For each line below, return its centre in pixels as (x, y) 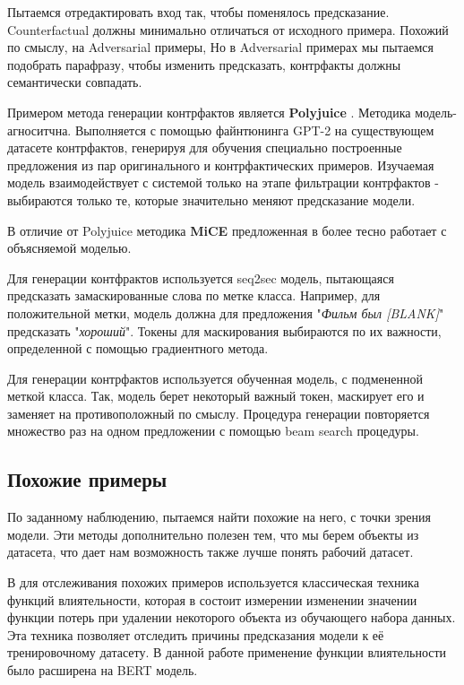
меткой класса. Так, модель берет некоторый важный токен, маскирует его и (216, 396)
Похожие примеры (87, 479)
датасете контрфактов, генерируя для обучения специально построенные (205, 147)
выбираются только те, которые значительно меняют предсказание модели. (211, 199)
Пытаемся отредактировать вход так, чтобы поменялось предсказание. (198, 12)
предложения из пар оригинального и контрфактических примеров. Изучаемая (221, 165)
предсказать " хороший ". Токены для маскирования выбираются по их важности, (224, 330)
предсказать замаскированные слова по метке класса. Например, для (194, 295)
